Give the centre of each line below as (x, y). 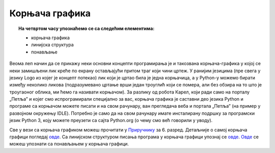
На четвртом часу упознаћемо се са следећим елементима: (87, 28)
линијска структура (52, 45)
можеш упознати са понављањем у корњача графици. (69, 144)
